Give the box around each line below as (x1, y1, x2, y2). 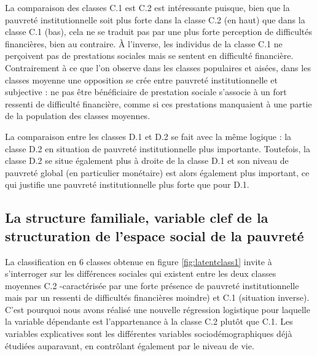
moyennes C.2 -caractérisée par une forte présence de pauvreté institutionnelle (5, 279, 299, 292)
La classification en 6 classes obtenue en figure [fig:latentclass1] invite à (5, 255, 272, 268)
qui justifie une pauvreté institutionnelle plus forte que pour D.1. (5, 178, 249, 191)
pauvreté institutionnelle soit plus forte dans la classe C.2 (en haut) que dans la (5, 13, 305, 26)
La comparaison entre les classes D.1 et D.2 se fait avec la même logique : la (5, 130, 292, 142)
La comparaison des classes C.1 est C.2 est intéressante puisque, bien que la (5, 1, 290, 14)
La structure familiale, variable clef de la (5, 208, 268, 227)
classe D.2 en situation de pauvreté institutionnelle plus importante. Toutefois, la (5, 142, 310, 155)
